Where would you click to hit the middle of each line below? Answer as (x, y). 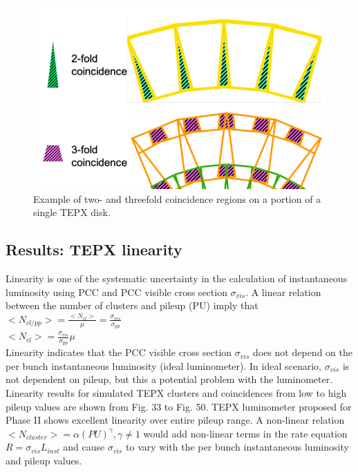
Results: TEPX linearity (94, 249)
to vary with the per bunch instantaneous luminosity (237, 447)
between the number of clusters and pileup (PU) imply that (132, 305)
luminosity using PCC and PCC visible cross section (116, 292)
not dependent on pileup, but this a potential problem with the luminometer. (169, 379)
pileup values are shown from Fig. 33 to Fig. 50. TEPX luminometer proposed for (179, 406)
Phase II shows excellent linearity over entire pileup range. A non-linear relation (175, 420)
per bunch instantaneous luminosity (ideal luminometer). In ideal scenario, (164, 365)
